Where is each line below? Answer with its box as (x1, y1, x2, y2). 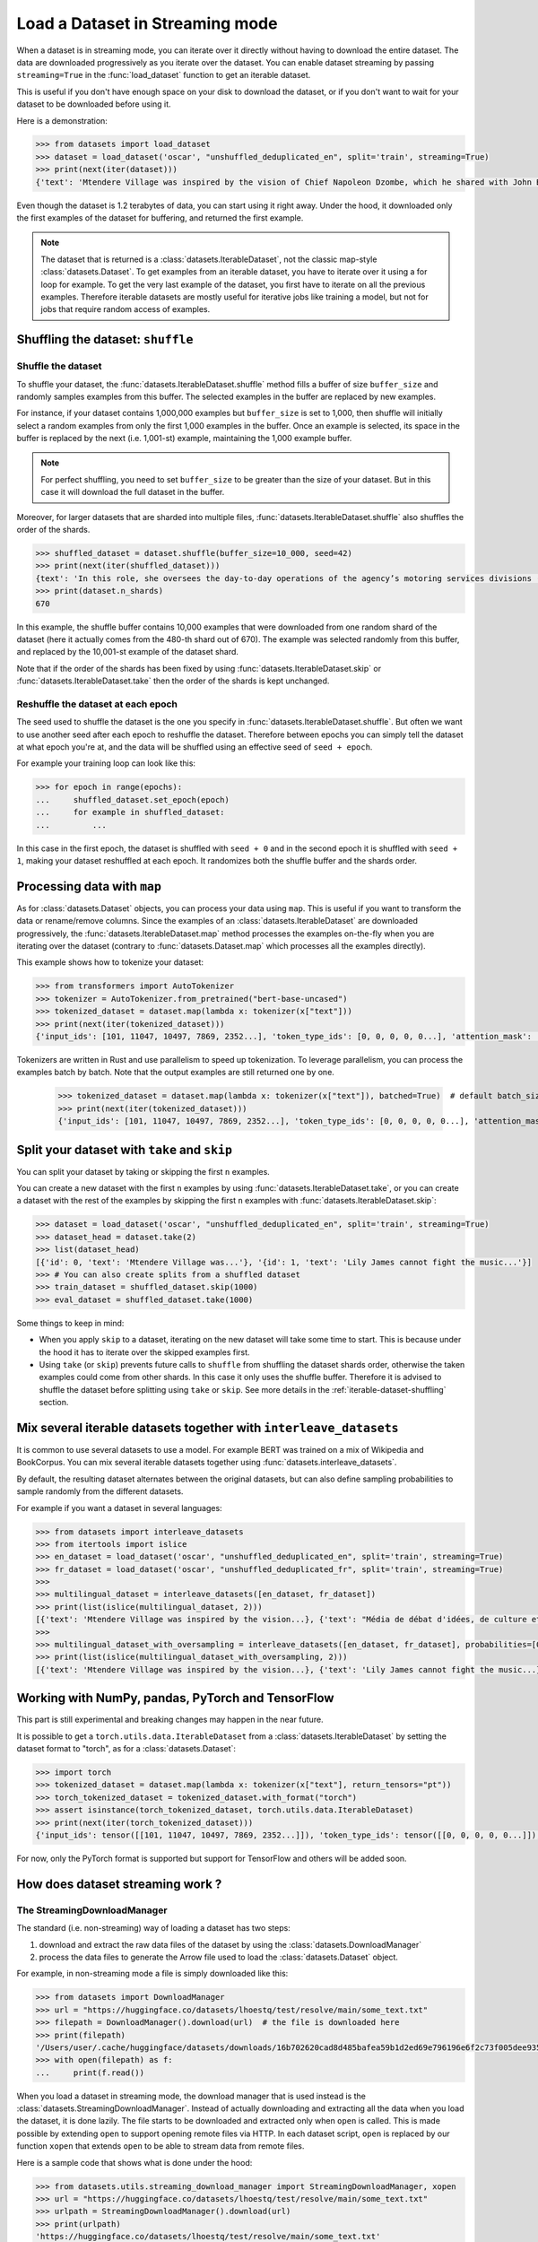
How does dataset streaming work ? (16, 1876, 222, 1891)
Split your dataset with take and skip (16, 1142, 233, 1157)
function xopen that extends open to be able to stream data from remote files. (16, 2141, 305, 2151)
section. (39, 1397, 69, 1408)
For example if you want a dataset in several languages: (16, 1502, 223, 1513)
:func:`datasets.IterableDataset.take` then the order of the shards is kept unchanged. (16, 675, 330, 686)
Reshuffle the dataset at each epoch (16, 698, 178, 710)
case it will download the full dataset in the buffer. (40, 487, 225, 498)
